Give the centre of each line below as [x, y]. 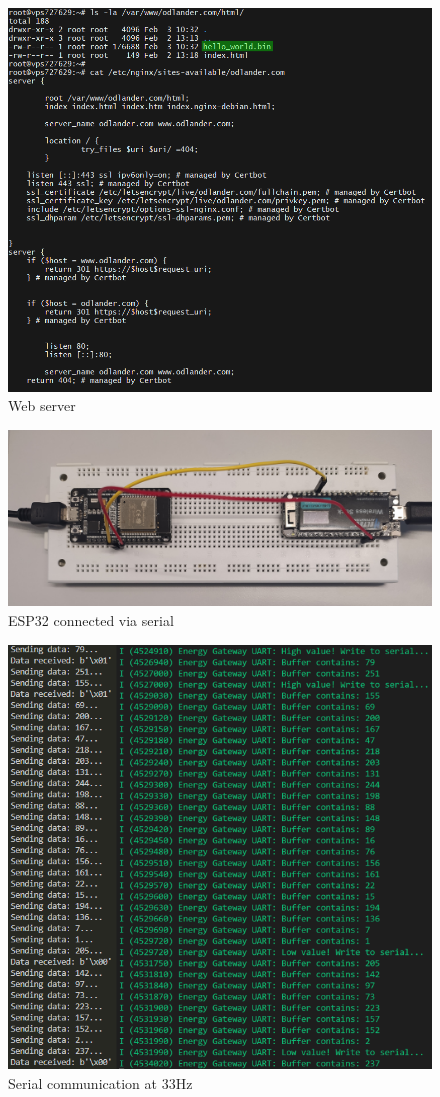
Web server [42, 405]
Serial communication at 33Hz [100, 1082]
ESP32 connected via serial [91, 619]
